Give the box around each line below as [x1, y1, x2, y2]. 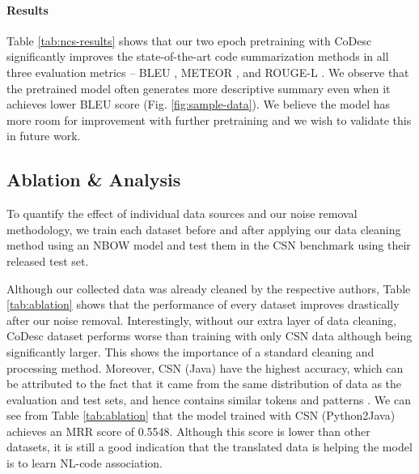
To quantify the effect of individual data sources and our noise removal [6, 205, 358, 222]
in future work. [6, 127, 81, 144]
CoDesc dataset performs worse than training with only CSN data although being [6, 327, 413, 344]
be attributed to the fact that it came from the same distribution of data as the [6, 375, 402, 392]
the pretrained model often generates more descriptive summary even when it [6, 79, 391, 96]
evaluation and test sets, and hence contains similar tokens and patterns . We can [6, 391, 411, 408]
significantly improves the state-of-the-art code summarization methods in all [6, 48, 389, 65]
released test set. [6, 252, 89, 269]
